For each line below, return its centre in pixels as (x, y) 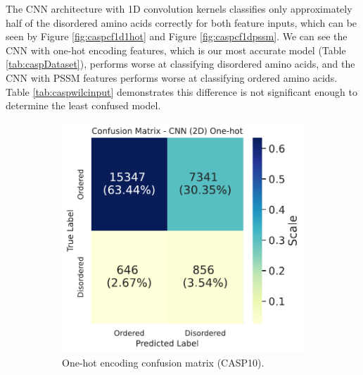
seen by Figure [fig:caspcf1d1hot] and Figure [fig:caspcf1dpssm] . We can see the (177, 36)
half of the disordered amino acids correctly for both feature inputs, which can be (181, 22)
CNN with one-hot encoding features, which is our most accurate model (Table (176, 50)
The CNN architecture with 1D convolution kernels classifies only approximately (179, 8)
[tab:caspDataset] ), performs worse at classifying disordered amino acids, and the (180, 64)
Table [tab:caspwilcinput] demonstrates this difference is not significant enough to (181, 91)
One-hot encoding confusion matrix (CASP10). (163, 363)
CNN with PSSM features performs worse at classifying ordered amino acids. (172, 77)
